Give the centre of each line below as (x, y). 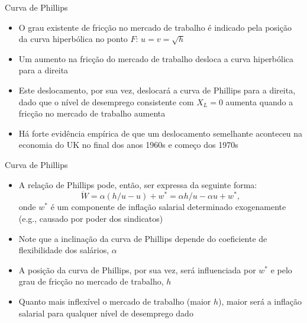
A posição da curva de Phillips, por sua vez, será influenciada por (137, 269)
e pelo (281, 269)
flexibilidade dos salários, (64, 250)
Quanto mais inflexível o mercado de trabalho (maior (115, 301)
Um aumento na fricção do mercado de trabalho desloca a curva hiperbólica (156, 58)
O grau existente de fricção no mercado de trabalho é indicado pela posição (155, 27)
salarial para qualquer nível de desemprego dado (106, 313)
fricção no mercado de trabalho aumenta (92, 113)
